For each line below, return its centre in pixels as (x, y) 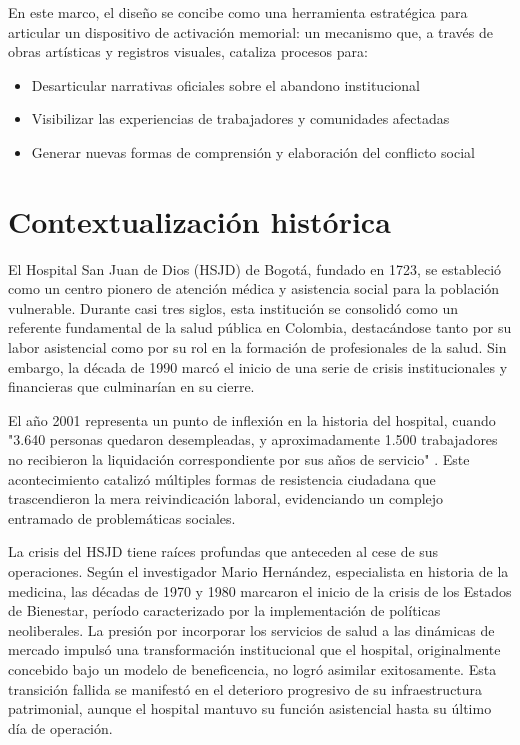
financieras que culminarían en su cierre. (131, 386)
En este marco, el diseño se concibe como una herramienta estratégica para (238, 12)
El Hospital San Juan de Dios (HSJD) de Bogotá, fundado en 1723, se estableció (255, 268)
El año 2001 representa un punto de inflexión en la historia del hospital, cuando (252, 419)
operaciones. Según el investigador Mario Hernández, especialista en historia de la (258, 571)
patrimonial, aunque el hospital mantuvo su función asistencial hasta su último (250, 708)
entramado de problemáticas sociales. (122, 517)
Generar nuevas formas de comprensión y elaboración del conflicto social (253, 151)
